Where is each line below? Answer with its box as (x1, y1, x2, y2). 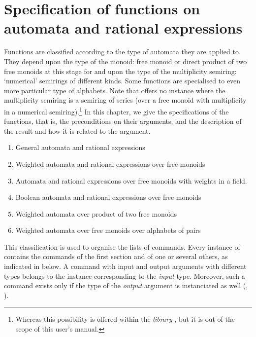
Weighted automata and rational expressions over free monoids (15, 158, 205, 169)
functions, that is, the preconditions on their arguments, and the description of (4, 116, 242, 126)
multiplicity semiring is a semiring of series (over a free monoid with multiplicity (4, 95, 247, 105)
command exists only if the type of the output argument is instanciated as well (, (4, 280, 248, 291)
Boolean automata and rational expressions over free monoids (15, 192, 201, 202)
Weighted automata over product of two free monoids (15, 208, 177, 219)
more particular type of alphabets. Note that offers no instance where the (4, 85, 225, 95)
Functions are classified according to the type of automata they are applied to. (4, 46, 241, 57)
